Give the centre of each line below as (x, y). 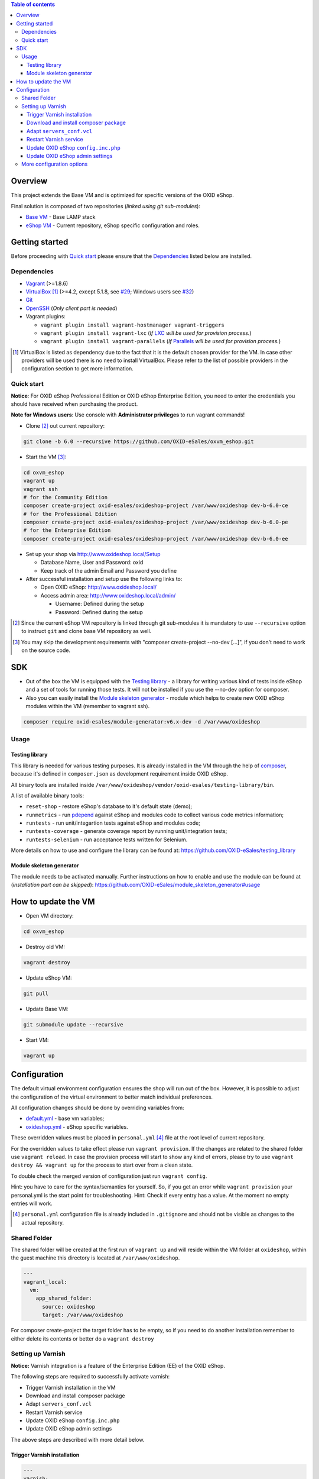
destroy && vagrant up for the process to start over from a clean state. (102, 1165)
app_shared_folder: (64, 1298)
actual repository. (43, 1222)
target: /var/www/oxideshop (83, 1315)
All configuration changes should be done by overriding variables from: (97, 1108)
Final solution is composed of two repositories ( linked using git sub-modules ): (106, 206)
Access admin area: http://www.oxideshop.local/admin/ (108, 595)
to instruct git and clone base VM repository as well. (87, 631)
